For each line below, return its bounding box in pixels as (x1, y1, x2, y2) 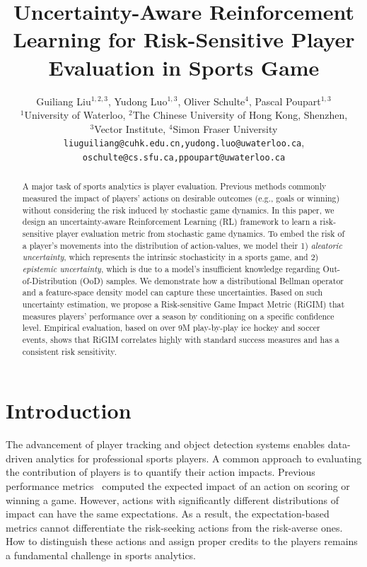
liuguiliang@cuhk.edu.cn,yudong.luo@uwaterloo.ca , (63, 135, 305, 150)
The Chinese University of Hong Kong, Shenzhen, (132, 107, 348, 122)
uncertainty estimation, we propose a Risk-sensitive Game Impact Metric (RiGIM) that (22, 298, 345, 310)
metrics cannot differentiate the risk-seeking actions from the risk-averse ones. (6, 520, 343, 534)
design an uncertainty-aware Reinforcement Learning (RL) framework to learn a (22, 216, 318, 228)
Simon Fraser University (173, 121, 278, 136)
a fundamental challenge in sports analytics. (6, 547, 197, 562)
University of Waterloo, (24, 107, 126, 122)
